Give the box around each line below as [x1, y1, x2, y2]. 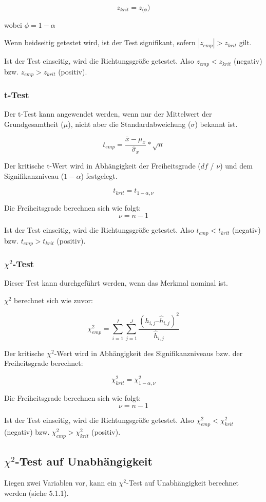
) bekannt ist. [195, 118, 238, 129]
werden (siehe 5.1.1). [4, 487, 69, 498]
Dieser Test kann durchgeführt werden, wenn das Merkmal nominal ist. [4, 277, 228, 288]
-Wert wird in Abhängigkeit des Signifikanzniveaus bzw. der [54, 347, 243, 358]
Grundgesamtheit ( [4, 118, 64, 129]
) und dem [220, 160, 253, 171]
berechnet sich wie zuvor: [14, 294, 93, 305]
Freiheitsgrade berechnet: [4, 358, 83, 368]
